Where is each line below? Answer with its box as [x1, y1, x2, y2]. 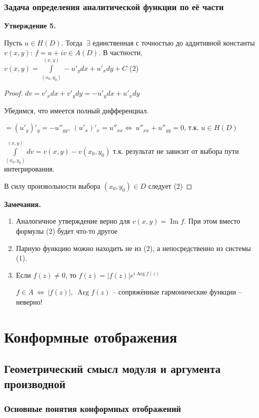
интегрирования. [4, 163, 55, 174]
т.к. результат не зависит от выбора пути [113, 145, 239, 156]
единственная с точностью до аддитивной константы [92, 37, 255, 48]
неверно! [16, 297, 42, 307]
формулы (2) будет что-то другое [16, 226, 118, 236]
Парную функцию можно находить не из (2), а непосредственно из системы [16, 242, 251, 253]
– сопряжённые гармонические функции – [112, 286, 242, 297]
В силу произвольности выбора [4, 180, 101, 191]
